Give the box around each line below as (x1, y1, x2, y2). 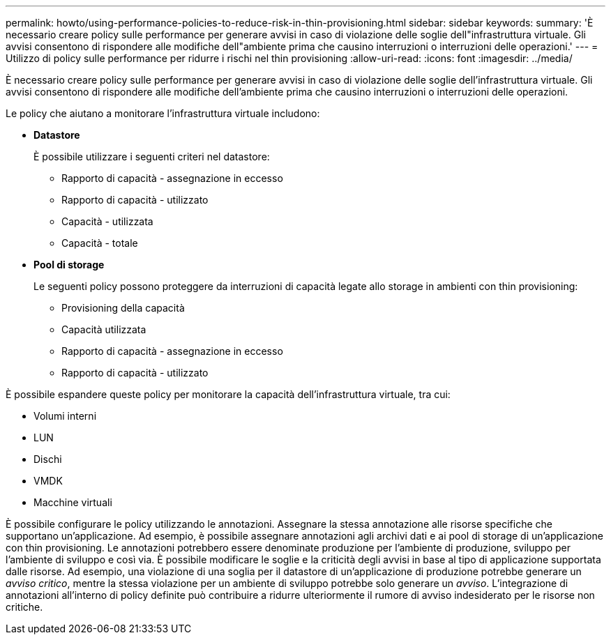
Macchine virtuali (33, 496, 112, 508)
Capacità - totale (61, 237, 138, 249)
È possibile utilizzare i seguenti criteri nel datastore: (33, 151, 270, 162)
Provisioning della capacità (61, 302, 185, 314)
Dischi (33, 453, 62, 465)
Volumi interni (33, 410, 97, 422)
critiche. (6, 601, 43, 613)
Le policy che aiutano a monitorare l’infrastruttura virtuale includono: (6, 107, 320, 119)
